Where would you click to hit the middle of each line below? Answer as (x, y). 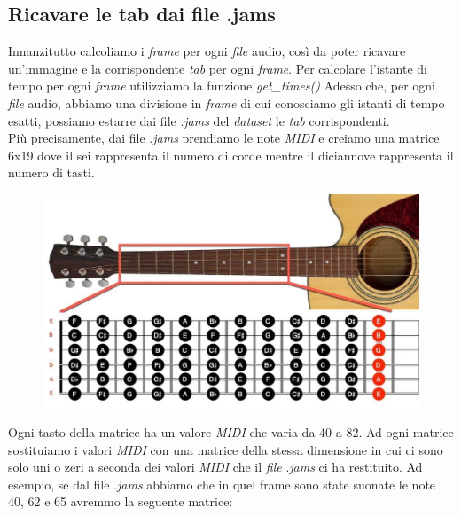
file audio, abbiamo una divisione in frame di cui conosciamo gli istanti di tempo (227, 102)
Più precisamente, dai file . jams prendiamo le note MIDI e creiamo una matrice (224, 138)
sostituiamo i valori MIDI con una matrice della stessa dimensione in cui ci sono (226, 449)
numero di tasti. (51, 172)
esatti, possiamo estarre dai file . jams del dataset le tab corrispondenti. (199, 120)
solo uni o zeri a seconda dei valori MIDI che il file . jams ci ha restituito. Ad (215, 467)
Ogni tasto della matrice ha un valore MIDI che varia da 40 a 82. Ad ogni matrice (231, 432)
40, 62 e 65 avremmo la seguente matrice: (121, 501)
